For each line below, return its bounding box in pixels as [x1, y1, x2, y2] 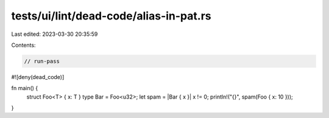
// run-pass [24, 58, 60, 64]
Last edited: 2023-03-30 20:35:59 [11, 30, 98, 38]
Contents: [11, 41, 36, 49]
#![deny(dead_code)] [11, 73, 65, 80]
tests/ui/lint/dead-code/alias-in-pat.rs [11, 9, 211, 23]
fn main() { [11, 85, 38, 92]
